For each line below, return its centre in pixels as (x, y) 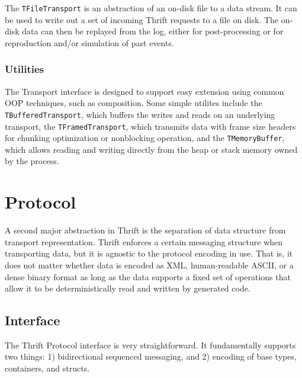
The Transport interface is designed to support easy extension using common (144, 91)
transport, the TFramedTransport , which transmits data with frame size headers (150, 126)
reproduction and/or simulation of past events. (89, 42)
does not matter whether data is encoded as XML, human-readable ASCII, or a (149, 265)
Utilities (25, 69)
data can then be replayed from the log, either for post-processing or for (153, 31)
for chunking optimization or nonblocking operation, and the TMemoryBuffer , (145, 138)
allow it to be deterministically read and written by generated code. (128, 288)
